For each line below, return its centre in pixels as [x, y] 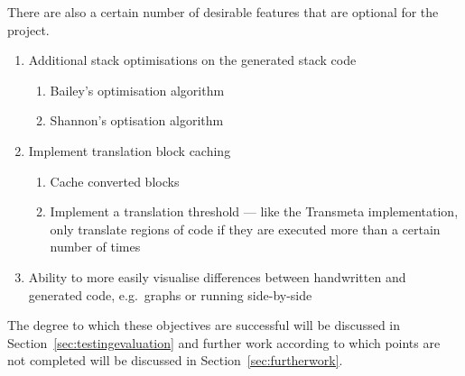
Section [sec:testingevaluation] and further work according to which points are [224, 342]
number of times [95, 247]
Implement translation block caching [130, 150]
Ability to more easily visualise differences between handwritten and [217, 276]
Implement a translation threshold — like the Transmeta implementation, [254, 211]
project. [28, 29]
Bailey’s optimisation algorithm [137, 90]
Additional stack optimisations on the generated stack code [192, 60]
